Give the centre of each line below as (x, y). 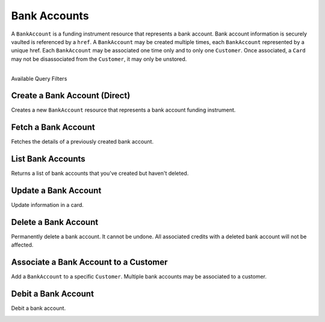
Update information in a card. (48, 205)
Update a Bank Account (56, 191)
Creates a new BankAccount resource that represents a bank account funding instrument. (123, 110)
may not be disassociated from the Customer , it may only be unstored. (99, 59)
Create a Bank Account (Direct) (71, 96)
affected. (22, 245)
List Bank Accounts (48, 159)
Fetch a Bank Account (53, 128)
